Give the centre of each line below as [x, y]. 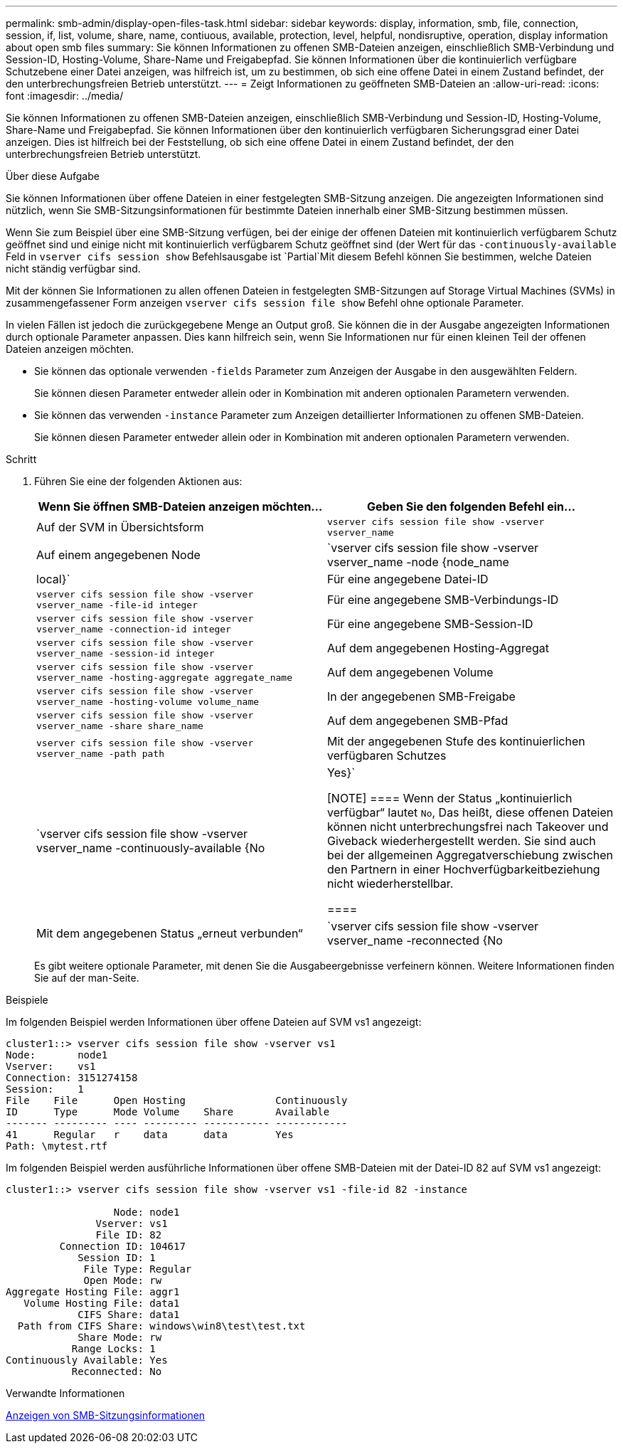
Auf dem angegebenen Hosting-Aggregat [438, 648]
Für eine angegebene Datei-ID [408, 579]
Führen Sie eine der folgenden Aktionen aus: [138, 481]
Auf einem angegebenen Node [118, 555]
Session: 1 [45, 1089]
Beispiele [27, 1000]
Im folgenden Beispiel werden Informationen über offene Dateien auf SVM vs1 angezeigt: [214, 1022]
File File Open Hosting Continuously [177, 1100]
